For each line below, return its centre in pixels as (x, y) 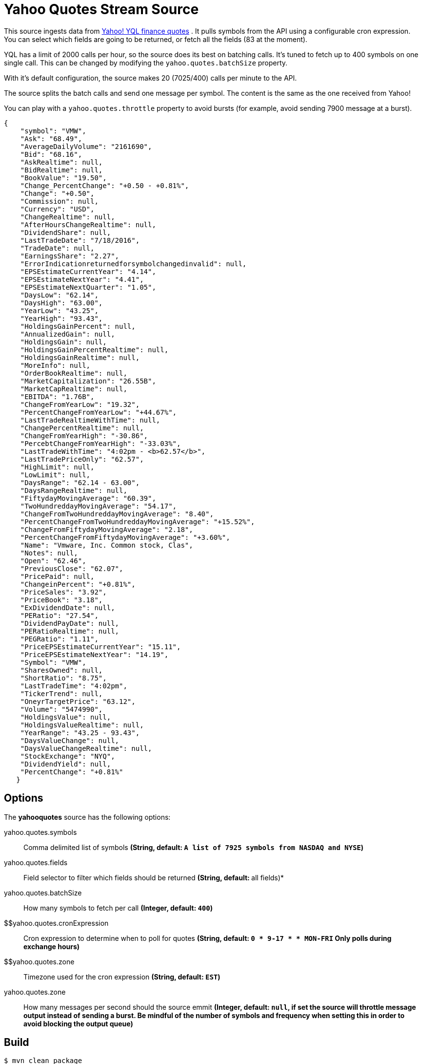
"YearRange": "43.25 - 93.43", (80, 733)
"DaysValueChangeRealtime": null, (86, 748)
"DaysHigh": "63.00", (61, 303)
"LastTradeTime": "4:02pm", (74, 686)
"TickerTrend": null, (61, 693)
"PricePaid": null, (57, 576)
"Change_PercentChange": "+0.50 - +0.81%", (105, 185)
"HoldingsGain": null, (63, 342)
